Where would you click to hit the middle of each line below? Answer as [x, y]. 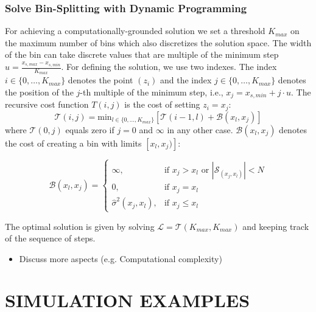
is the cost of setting [162, 104]
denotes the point [100, 80]
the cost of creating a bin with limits [73, 143]
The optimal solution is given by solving [80, 226]
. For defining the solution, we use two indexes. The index [169, 66]
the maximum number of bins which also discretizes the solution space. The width [158, 42]
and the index [186, 80]
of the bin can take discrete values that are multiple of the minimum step [142, 54]
